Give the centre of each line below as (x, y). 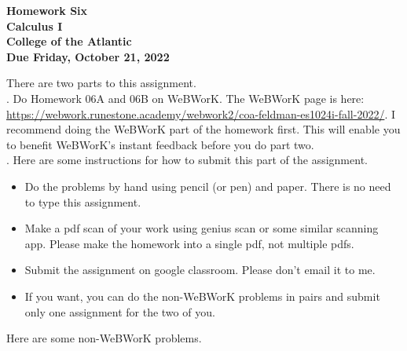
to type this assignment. (83, 201)
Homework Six (47, 10)
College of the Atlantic (69, 41)
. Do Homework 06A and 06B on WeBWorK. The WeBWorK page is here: (185, 98)
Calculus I (35, 26)
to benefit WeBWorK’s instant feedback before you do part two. (160, 144)
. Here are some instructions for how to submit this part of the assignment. (187, 160)
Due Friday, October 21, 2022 (88, 56)
